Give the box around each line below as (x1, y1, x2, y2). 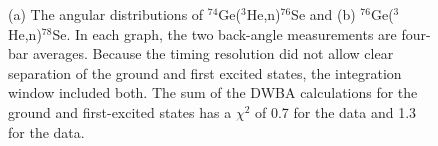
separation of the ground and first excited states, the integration (8, 62, 402, 83)
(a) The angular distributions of (8, 4, 204, 24)
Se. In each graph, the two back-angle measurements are (52, 23, 397, 44)
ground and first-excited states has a (8, 101, 232, 122)
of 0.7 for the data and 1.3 (255, 101, 417, 122)
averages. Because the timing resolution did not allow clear (32, 43, 394, 64)
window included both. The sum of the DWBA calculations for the (8, 82, 418, 103)
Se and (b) (291, 4, 356, 24)
